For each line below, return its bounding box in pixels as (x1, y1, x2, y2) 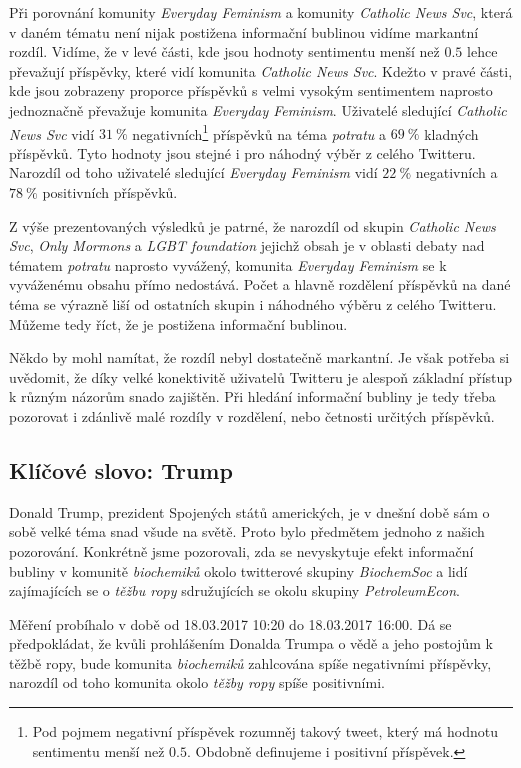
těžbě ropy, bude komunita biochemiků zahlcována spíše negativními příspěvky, (9, 652, 492, 673)
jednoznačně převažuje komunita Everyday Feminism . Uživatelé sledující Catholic (9, 99, 507, 120)
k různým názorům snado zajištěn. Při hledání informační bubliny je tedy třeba (9, 386, 496, 407)
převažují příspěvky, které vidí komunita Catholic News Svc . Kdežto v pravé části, (9, 60, 513, 81)
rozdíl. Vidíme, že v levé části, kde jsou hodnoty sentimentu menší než (9, 41, 440, 62)
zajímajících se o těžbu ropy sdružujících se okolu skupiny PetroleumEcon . (9, 580, 460, 601)
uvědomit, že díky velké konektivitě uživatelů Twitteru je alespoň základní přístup (9, 366, 513, 387)
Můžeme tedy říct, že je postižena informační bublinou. (9, 313, 348, 334)
